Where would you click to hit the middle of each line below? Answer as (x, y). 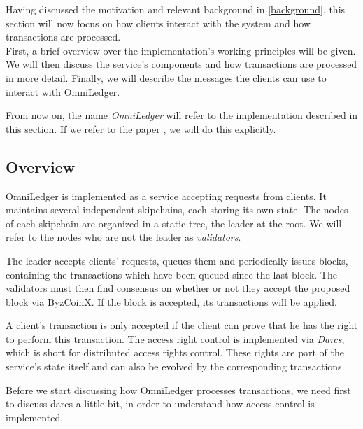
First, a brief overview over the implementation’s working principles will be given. (181, 50)
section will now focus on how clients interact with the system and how (158, 23)
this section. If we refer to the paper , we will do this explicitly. (141, 128)
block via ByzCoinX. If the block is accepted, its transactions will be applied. (171, 301)
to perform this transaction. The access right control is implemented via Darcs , (175, 338)
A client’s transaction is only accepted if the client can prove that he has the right (182, 325)
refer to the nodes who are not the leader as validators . (123, 237)
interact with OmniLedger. (63, 91)
